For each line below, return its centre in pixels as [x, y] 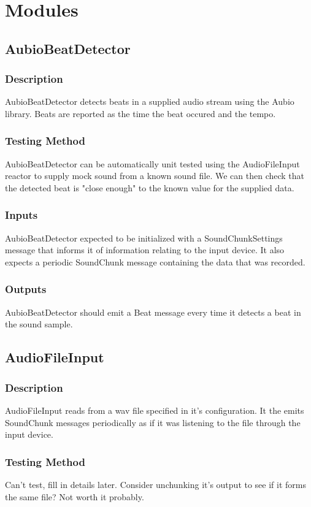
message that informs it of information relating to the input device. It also [145, 250]
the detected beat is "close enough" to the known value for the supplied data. [150, 187]
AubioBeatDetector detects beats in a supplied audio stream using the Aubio [150, 101]
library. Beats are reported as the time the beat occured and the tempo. [140, 113]
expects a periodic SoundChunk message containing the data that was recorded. [155, 261]
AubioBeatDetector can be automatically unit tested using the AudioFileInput [152, 163]
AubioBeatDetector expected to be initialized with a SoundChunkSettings [144, 238]
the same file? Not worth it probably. [75, 496]
